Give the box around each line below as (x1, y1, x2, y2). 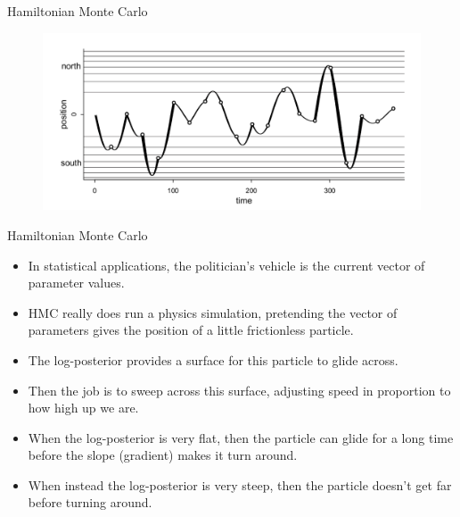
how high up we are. (28, 398, 139, 417)
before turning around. (28, 493, 152, 512)
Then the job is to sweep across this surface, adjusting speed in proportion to (28, 380, 451, 399)
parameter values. (28, 273, 125, 292)
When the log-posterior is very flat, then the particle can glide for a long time (28, 428, 454, 446)
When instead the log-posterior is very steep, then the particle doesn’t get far (28, 475, 452, 494)
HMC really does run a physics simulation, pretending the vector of (28, 303, 398, 321)
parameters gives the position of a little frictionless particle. (28, 321, 354, 339)
